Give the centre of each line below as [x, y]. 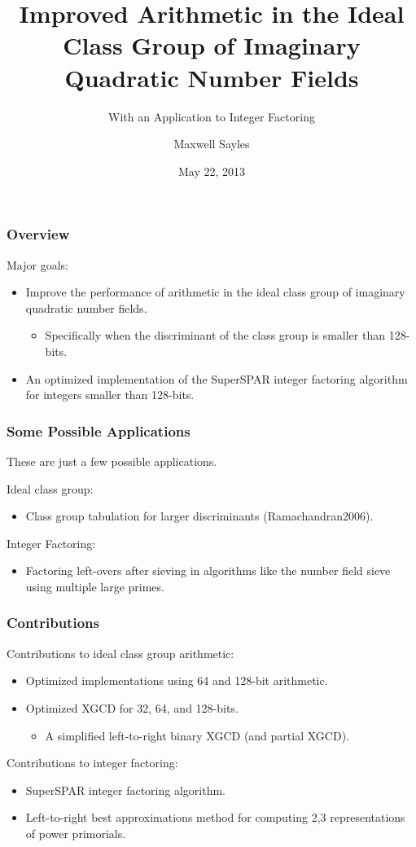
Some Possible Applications [99, 430]
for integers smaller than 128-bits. [110, 395]
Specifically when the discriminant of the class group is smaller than [215, 335]
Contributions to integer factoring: [92, 763]
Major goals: [37, 264]
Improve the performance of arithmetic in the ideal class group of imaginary [215, 292]
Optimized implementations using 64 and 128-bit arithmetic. [177, 680]
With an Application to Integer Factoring [212, 116]
